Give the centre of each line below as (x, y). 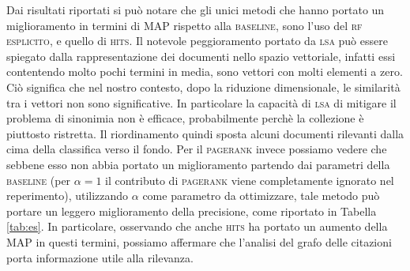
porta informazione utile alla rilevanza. (100, 257)
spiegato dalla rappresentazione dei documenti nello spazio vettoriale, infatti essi (201, 56)
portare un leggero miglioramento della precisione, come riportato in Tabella (192, 211)
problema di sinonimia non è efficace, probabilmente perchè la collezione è (185, 118)
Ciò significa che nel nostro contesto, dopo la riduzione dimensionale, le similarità (203, 87)
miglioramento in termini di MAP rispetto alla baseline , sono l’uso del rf (184, 25)
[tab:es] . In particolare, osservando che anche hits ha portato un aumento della (197, 226)
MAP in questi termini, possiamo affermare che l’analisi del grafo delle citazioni (199, 241)
